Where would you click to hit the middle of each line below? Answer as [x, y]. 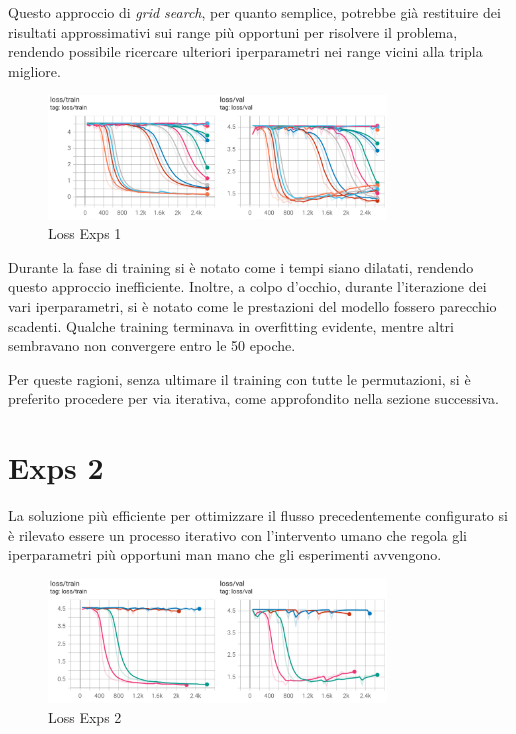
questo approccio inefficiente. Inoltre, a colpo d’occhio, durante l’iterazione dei [247, 286]
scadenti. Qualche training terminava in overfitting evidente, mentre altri [231, 325]
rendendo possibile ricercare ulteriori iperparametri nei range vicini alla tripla [245, 51]
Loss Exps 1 [85, 233]
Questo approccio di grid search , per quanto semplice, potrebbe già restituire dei [254, 12]
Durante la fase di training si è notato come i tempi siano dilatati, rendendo [241, 266]
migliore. [34, 70]
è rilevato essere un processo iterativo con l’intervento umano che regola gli [237, 534]
